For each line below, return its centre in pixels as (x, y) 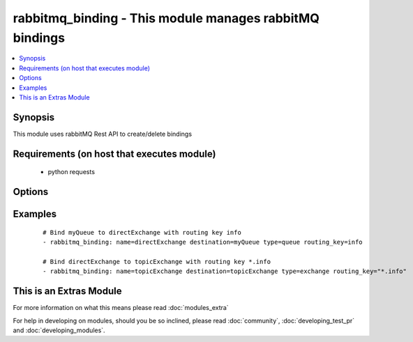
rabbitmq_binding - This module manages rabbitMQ (166, 18)
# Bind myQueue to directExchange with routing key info (142, 232)
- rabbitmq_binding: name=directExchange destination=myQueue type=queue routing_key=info (203, 242)
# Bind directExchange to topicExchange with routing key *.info (157, 262)
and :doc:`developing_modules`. (59, 330)
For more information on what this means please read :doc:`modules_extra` (121, 308)
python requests (72, 172)
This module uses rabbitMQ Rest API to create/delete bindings (102, 134)
